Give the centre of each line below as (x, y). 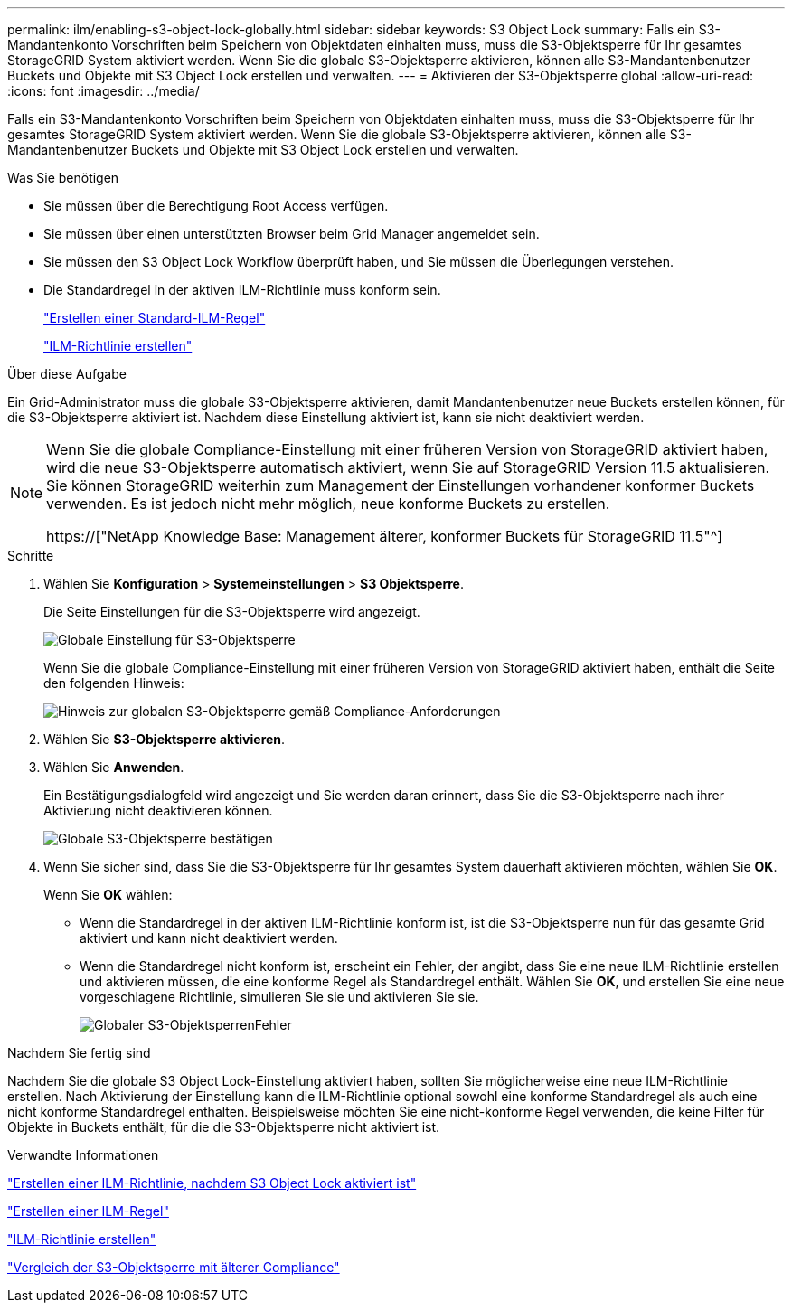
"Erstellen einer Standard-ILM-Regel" (155, 318)
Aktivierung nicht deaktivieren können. (158, 811)
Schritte (31, 556)
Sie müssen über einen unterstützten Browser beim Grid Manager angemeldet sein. (292, 234)
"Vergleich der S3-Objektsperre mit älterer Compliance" (174, 1267)
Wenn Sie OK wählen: (108, 895)
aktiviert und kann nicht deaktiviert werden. (209, 938)
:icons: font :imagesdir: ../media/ (104, 91)
